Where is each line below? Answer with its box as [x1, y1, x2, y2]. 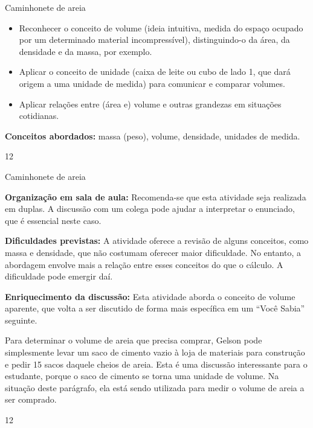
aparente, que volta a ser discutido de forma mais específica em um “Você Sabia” [5, 302, 305, 315]
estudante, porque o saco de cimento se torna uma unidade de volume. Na [5, 369, 279, 382]
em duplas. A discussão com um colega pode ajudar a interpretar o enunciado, [5, 202, 295, 215]
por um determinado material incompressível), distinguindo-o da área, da [19, 33, 290, 46]
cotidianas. [19, 109, 59, 122]
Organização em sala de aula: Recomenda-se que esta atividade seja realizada [5, 190, 306, 203]
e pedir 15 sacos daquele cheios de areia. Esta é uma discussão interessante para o [5, 357, 308, 370]
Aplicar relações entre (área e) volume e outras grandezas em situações [19, 97, 282, 110]
